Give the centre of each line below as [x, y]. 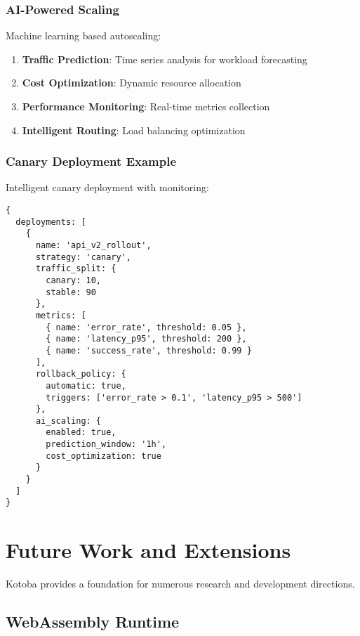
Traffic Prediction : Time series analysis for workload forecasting [165, 59]
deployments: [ [51, 222]
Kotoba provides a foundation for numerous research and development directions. [180, 584]
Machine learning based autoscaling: [84, 35]
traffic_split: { [76, 269]
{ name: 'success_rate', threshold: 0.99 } [149, 350]
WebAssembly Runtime [93, 622]
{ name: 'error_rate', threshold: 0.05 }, [146, 327]
